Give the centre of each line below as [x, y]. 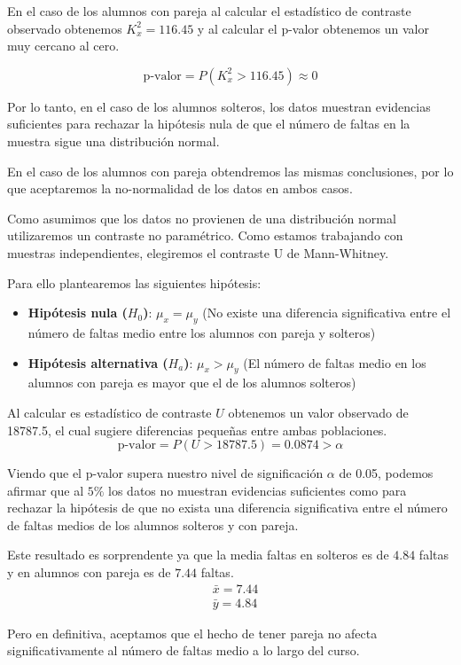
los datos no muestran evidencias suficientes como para [258, 490]
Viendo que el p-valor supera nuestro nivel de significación [165, 473]
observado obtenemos [65, 28]
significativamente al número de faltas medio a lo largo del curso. [184, 650]
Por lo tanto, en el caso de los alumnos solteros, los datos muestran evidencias [219, 106]
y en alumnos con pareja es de [89, 572]
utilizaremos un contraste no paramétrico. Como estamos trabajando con [205, 235]
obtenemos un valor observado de [318, 412]
